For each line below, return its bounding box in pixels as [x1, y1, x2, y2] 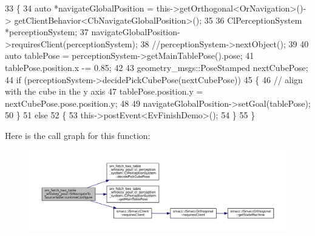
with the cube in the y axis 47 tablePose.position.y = [5, 85, 203, 98]
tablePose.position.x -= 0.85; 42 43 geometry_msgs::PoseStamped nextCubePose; [5, 61, 308, 73]
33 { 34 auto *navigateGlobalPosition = [5, 2, 154, 14]
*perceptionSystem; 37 [5, 25, 89, 38]
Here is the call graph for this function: [5, 129, 151, 141]
